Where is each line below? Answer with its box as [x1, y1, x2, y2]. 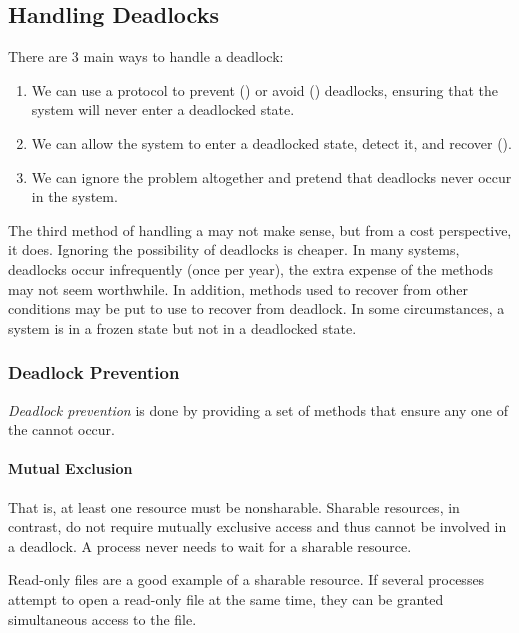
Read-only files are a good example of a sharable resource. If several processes [8, 569, 485, 590]
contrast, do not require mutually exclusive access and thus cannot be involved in [8, 516, 507, 537]
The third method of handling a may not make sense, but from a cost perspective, [8, 219, 512, 240]
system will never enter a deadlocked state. [31, 99, 295, 120]
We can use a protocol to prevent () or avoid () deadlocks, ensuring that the [31, 79, 499, 100]
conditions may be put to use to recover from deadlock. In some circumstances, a [8, 298, 505, 319]
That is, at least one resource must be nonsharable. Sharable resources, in [8, 496, 460, 517]
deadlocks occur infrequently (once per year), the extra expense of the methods [8, 258, 493, 279]
